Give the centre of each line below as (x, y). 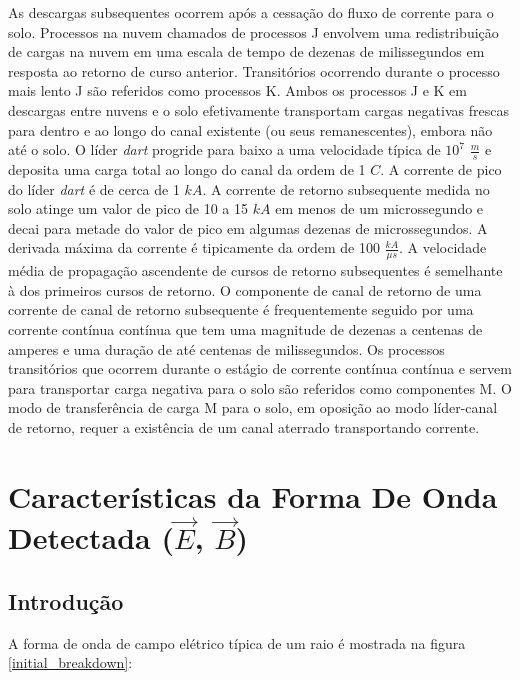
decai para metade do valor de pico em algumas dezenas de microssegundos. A (248, 227)
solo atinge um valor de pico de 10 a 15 (128, 208)
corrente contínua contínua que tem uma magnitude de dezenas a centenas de (245, 328)
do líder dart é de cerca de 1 (94, 188)
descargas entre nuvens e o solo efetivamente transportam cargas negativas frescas (258, 109)
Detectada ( (91, 537)
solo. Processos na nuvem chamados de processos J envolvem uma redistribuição (253, 31)
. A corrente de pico (441, 168)
